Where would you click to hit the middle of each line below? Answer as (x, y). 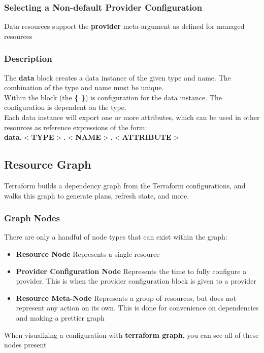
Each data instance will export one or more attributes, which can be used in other (132, 117)
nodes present (25, 345)
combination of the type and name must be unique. (84, 87)
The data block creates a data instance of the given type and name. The (118, 77)
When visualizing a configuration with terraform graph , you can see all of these (131, 335)
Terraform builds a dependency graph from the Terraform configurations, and (125, 185)
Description (28, 58)
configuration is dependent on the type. (65, 107)
